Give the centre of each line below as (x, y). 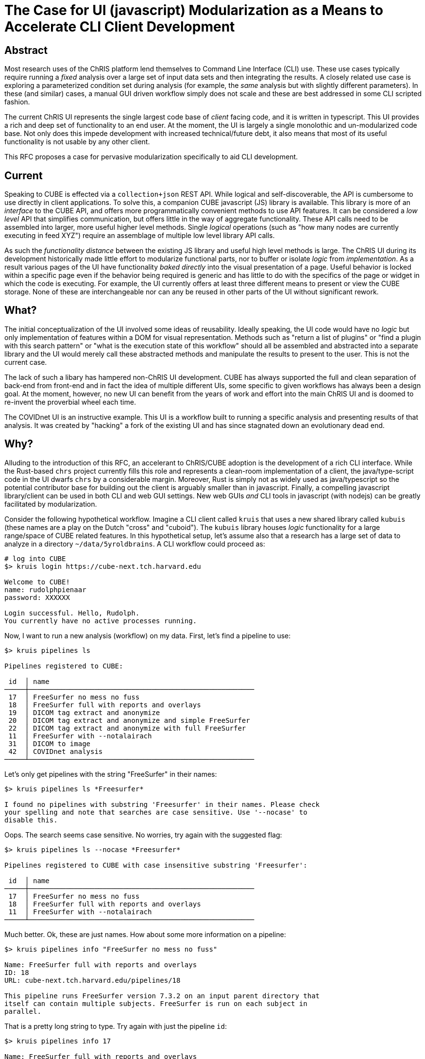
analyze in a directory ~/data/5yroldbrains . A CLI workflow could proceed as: (135, 544)
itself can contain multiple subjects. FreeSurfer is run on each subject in (156, 1003)
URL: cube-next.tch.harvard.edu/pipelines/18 (93, 980)
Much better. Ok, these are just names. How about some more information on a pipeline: (145, 934)
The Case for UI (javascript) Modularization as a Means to (194, 10)
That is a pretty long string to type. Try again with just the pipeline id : (116, 1026)
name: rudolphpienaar (45, 589)
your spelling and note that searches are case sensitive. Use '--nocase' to (156, 812)
